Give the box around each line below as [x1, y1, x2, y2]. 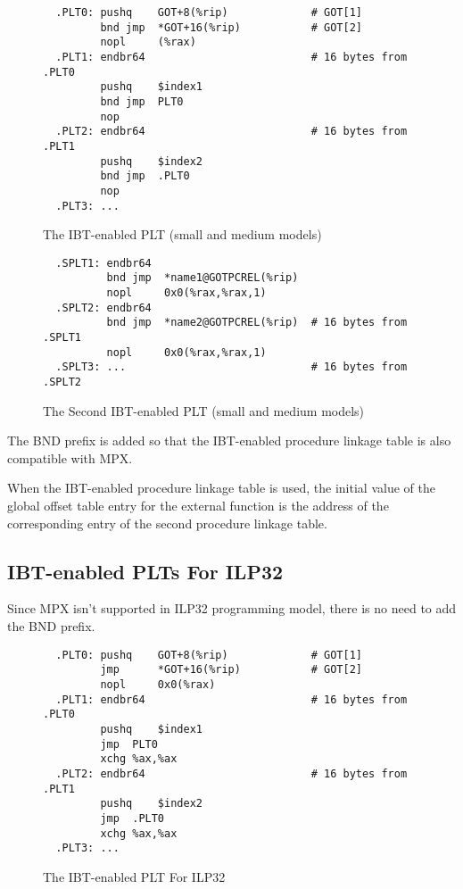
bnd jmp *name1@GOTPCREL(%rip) [106, 271, 299, 285]
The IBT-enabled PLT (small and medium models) [43, 225, 322, 244]
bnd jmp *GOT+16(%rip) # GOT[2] [100, 21, 362, 34]
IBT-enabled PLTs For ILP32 [7, 557, 284, 585]
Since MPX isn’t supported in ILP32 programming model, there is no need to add [7, 599, 457, 618]
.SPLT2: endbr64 [55, 301, 152, 314]
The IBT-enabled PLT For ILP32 [43, 867, 226, 885]
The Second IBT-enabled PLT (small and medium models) [43, 401, 365, 420]
